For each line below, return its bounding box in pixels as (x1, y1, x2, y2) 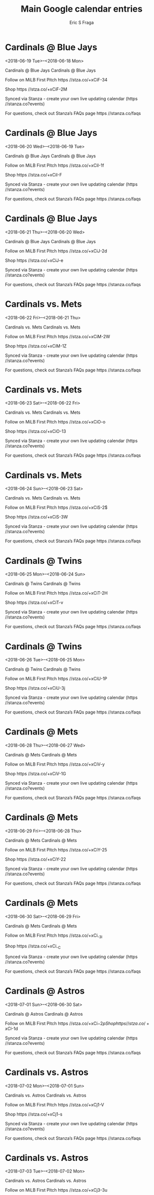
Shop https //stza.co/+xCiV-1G (5, 771, 67, 777)
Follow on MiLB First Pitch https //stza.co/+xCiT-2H (5, 590, 108, 596)
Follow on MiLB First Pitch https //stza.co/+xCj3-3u (5, 1187, 108, 1193)
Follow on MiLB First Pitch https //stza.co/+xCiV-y (5, 761, 105, 767)
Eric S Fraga (69, 19, 94, 25)
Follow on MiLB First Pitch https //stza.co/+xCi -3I (5, 932, 103, 939)
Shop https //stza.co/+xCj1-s (5, 1111, 63, 1117)
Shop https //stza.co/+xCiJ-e (5, 257, 64, 263)
